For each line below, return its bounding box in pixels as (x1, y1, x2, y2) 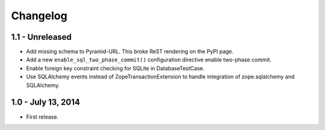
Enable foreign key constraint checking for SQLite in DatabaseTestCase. (26, 64, 205, 72)
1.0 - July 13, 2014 (11, 97, 81, 108)
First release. (26, 113, 59, 120)
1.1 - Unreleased (11, 32, 72, 42)
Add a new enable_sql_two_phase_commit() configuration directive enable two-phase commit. (26, 56, 272, 63)
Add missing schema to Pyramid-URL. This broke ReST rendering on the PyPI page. (26, 48, 234, 55)
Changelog (11, 9, 67, 22)
